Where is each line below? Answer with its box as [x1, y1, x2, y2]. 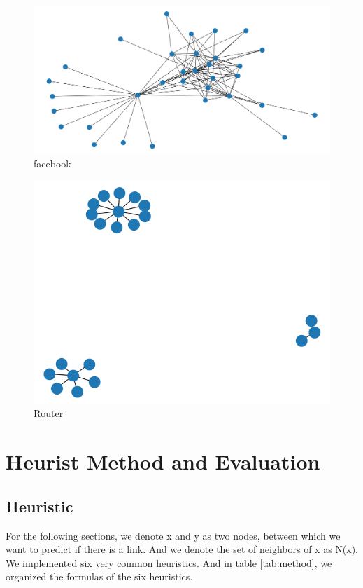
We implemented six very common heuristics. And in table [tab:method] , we [6, 555, 332, 570]
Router [34, 406, 64, 421]
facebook [34, 156, 71, 171]
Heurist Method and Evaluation [6, 447, 320, 476]
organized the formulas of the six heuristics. [6, 569, 193, 584]
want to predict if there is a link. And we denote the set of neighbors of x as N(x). [6, 542, 359, 556]
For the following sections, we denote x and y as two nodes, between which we [6, 528, 341, 542]
